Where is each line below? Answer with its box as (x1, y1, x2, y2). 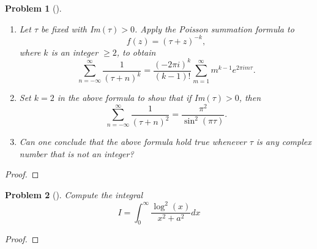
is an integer (51, 45, 99, 58)
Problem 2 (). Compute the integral (5, 188, 143, 201)
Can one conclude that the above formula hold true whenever (19, 135, 247, 148)
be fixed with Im (41, 22, 100, 35)
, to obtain (116, 45, 156, 58)
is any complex (256, 135, 311, 148)
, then (239, 91, 261, 104)
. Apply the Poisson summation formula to (135, 22, 294, 35)
